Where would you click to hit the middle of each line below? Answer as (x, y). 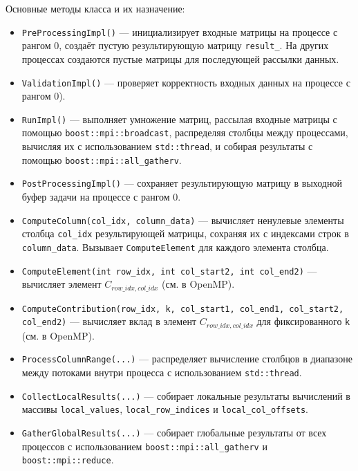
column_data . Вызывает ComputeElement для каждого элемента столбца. (175, 247)
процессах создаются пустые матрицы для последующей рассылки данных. (180, 58)
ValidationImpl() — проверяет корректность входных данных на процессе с (186, 82)
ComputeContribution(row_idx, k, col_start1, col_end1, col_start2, (183, 309)
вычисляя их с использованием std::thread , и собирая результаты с (167, 146)
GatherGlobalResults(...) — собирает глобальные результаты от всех (174, 433)
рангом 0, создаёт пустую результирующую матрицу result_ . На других (175, 45)
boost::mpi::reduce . (68, 460)
